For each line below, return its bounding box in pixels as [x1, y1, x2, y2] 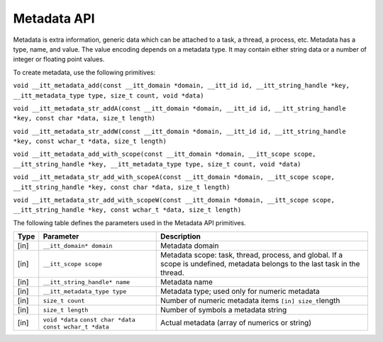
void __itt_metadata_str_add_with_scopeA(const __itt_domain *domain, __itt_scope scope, [13, 173, 335, 181]
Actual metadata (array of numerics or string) [160, 317, 312, 327]
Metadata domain [160, 241, 219, 251]
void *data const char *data [43, 316, 136, 324]
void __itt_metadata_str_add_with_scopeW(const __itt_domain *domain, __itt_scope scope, [13, 196, 335, 205]
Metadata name [160, 277, 213, 287]
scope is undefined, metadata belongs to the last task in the [160, 259, 360, 269]
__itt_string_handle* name [43, 278, 131, 286]
